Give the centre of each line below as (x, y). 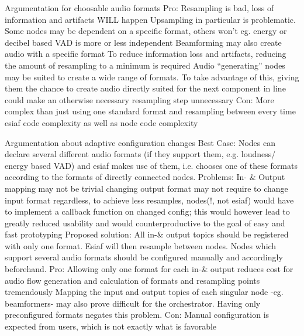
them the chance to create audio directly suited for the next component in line (145, 88)
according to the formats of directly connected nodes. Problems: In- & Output (145, 177)
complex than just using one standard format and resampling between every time (150, 111)
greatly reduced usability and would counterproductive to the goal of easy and (145, 223)
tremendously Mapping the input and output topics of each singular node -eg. (144, 292)
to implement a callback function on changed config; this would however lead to (147, 211)
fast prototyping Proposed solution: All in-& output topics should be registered (147, 234)
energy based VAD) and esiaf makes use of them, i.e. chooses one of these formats (151, 165)
